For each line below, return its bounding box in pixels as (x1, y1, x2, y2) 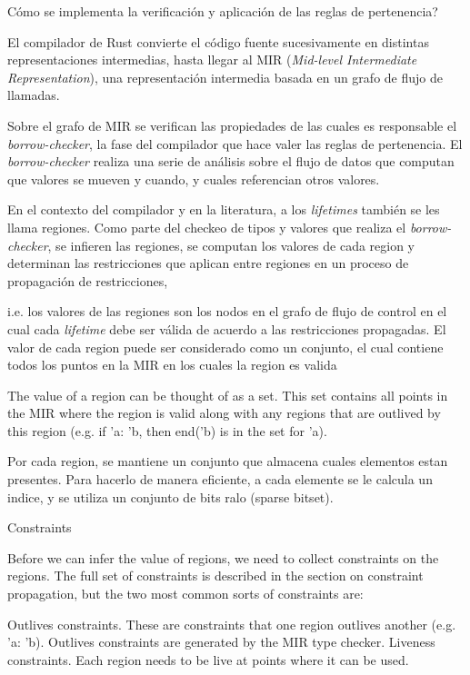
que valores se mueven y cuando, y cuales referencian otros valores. (7, 169, 380, 188)
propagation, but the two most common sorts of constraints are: (7, 584, 364, 603)
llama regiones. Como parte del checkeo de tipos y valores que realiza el (7, 217, 406, 236)
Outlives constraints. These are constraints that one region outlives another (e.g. (7, 614, 456, 633)
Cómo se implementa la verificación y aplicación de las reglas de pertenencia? (7, 2, 438, 20)
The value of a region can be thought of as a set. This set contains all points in (7, 385, 448, 404)
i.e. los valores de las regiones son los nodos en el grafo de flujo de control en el (7, 302, 447, 321)
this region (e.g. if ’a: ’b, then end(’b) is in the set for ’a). (7, 421, 327, 440)
